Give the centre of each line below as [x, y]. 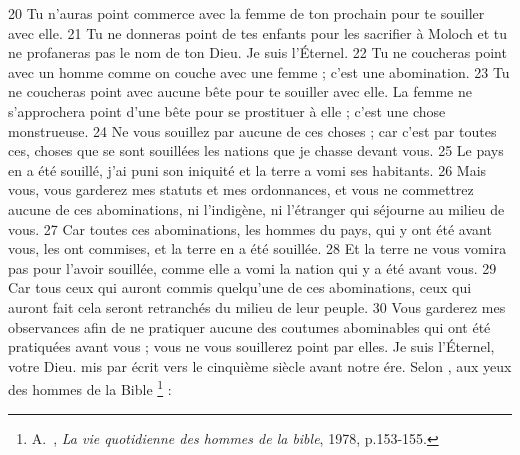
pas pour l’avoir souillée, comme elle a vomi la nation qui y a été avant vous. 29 [252, 267]
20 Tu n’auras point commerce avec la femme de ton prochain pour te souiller [246, 13]
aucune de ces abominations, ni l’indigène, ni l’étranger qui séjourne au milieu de [256, 208]
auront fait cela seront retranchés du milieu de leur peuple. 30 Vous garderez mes [257, 306]
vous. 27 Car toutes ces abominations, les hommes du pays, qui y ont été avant [250, 228]
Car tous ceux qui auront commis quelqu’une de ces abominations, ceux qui [240, 287]
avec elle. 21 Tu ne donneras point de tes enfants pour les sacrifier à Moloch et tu [258, 32]
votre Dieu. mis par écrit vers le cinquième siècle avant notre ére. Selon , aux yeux [260, 365]
